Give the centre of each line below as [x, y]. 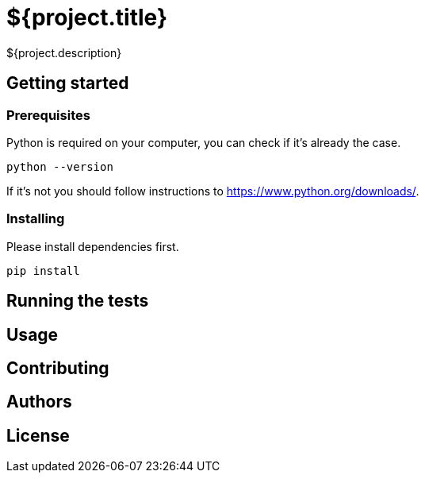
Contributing [58, 368]
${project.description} [64, 52]
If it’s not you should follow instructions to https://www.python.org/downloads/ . [213, 191]
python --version [60, 166]
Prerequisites [48, 115]
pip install [43, 270]
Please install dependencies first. [93, 246]
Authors [39, 402]
